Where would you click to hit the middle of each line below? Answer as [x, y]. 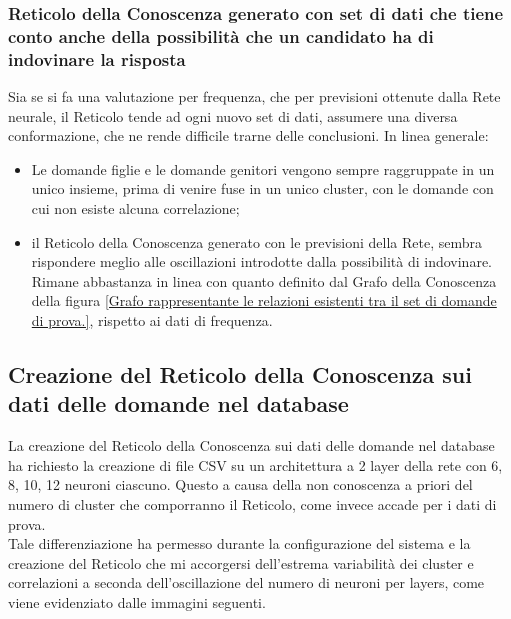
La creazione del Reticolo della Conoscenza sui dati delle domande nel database [251, 445]
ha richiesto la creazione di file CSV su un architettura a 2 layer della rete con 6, [255, 464]
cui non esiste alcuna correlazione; [135, 208]
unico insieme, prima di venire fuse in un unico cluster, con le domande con [262, 188]
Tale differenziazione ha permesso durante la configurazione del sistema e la [239, 543]
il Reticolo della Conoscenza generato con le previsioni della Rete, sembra [257, 241]
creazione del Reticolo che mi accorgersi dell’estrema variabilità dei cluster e [241, 562]
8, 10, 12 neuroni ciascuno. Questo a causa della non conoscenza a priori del [240, 484]
